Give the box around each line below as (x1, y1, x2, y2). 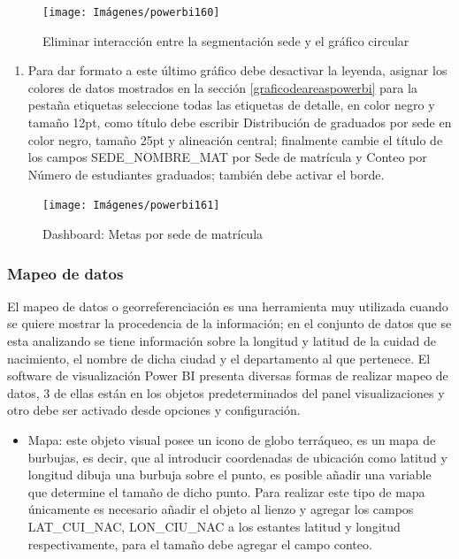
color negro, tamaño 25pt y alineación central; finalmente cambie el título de (27, 130, 443, 149)
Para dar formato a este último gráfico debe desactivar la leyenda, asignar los (27, 61, 448, 80)
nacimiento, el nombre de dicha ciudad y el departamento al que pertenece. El (7, 348, 431, 367)
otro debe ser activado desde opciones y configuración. (7, 401, 301, 419)
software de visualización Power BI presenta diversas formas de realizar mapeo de (7, 366, 448, 385)
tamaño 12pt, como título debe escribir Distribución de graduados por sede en (27, 113, 452, 132)
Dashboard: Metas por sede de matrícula (42, 225, 264, 243)
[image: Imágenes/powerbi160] (42, 6, 220, 19)
